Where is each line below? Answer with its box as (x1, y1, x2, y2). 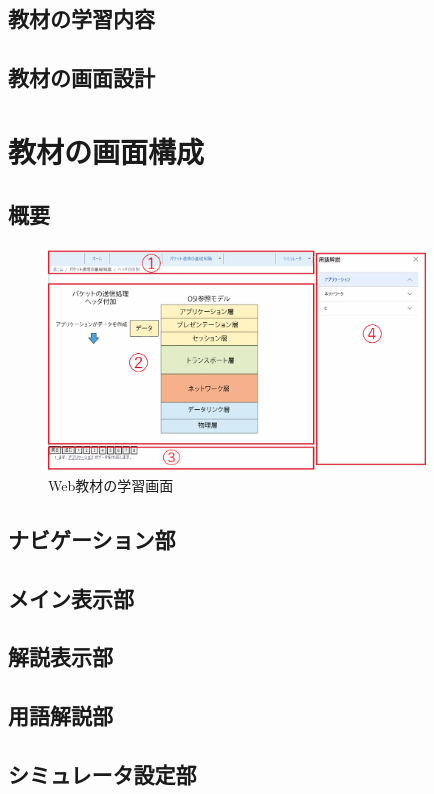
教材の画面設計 (8, 62, 155, 93)
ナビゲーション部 (8, 523, 176, 554)
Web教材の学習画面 (48, 474, 174, 495)
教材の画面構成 (8, 130, 205, 171)
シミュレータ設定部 (8, 758, 197, 789)
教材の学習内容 (8, 3, 155, 34)
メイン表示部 (8, 582, 134, 613)
